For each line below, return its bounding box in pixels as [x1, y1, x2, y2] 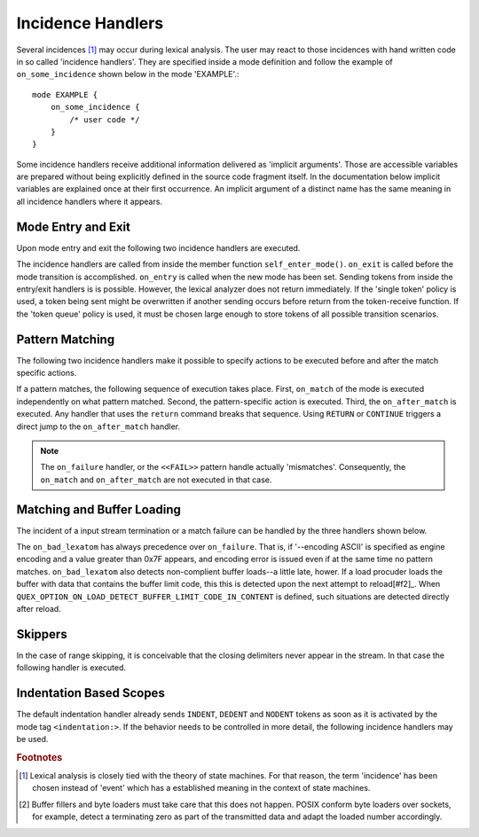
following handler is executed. [16, 662, 127, 673]
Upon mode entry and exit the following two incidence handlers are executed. [16, 242, 301, 253]
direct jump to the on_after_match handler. [16, 421, 181, 432]
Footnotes [16, 751, 63, 763]
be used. [16, 733, 49, 744]
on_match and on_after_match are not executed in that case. [40, 474, 272, 485]
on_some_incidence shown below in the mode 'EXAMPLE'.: [16, 69, 239, 80]
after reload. [16, 603, 61, 614]
